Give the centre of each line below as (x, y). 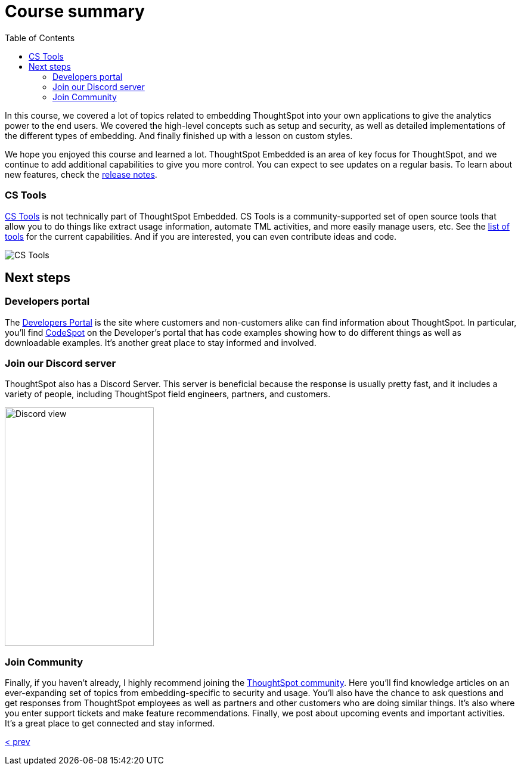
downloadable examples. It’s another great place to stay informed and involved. (161, 342)
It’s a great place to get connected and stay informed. (110, 723)
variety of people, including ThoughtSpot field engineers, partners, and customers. (168, 394)
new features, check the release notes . (81, 174)
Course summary (75, 11)
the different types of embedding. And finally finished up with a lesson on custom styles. (179, 135)
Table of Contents (40, 38)
